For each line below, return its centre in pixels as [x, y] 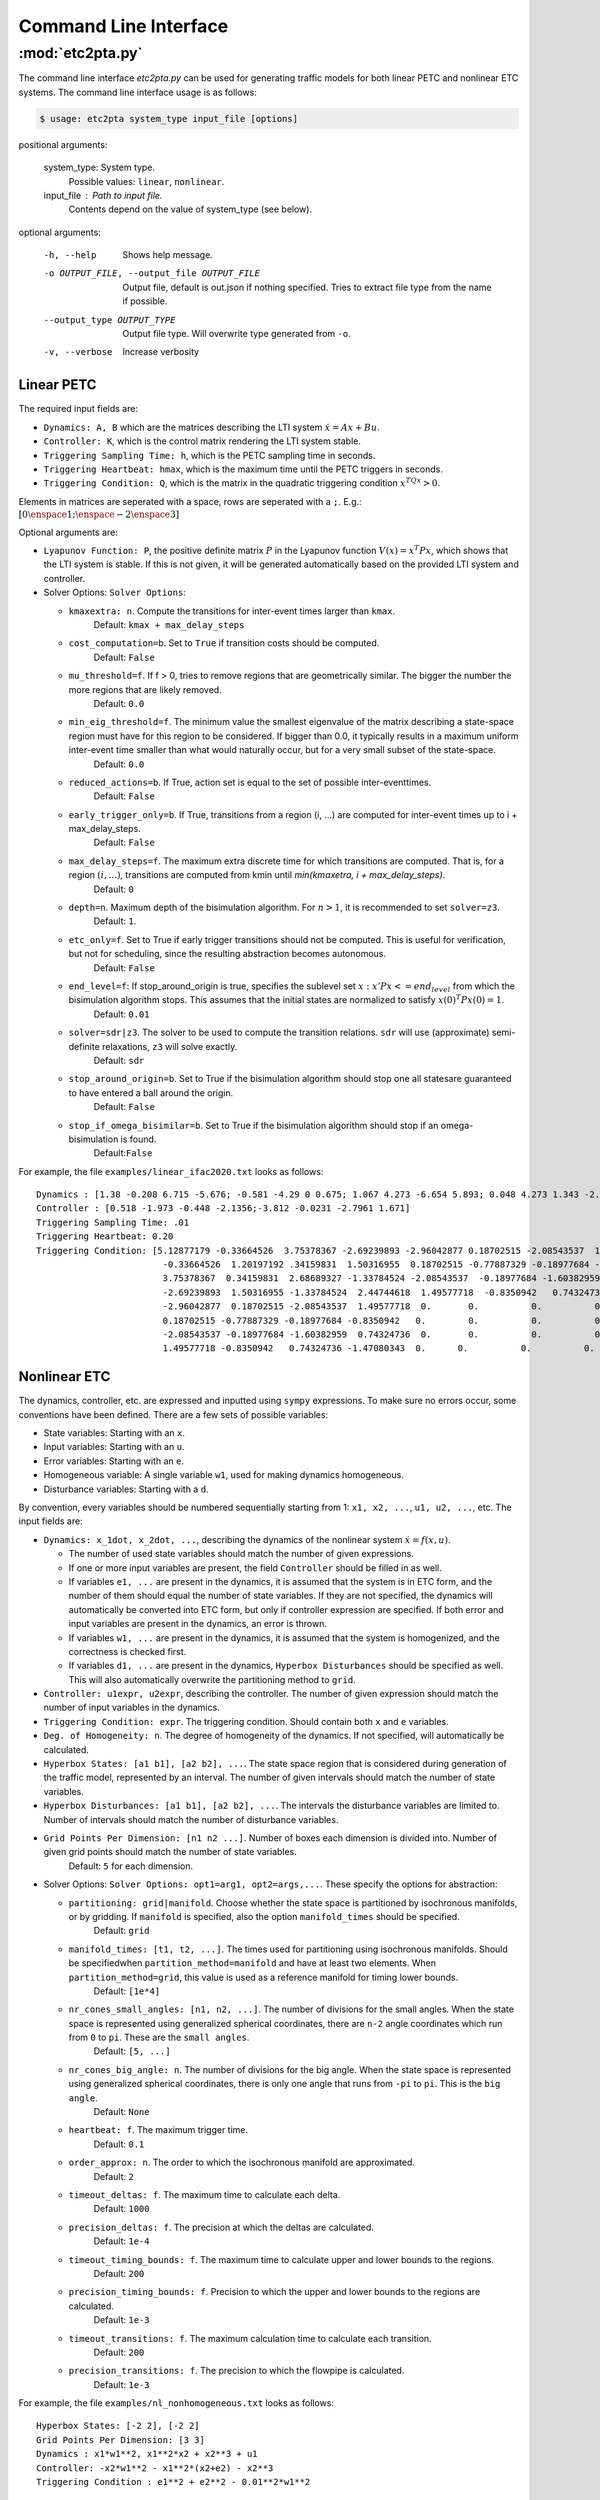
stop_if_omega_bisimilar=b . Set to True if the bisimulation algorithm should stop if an [253, 1125]
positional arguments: [63, 144]
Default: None [121, 2112]
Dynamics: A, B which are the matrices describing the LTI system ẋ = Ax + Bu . [211, 427]
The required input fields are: [78, 409]
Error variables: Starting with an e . [114, 1461]
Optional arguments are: [68, 532]
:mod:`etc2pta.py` [81, 53]
